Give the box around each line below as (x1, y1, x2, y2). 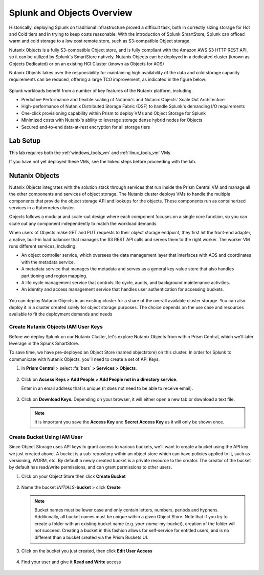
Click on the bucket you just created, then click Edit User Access (21, 548, 153, 553)
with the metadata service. (21, 259, 75, 265)
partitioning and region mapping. (21, 273, 88, 279)
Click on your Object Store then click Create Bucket (21, 473, 126, 479)
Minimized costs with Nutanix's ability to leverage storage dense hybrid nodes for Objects (21, 117, 202, 123)
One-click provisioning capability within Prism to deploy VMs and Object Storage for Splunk (21, 110, 206, 116)
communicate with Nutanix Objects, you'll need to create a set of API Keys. (9, 356, 160, 362)
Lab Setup (9, 137, 41, 145)
